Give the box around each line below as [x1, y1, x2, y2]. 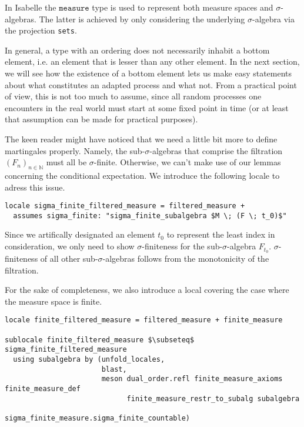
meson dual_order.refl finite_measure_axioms [101, 375, 283, 383]
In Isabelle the [5, 1, 56, 13]
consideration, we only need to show [5, 240, 135, 252]
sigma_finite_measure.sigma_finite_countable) [5, 413, 190, 422]
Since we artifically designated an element [5, 228, 155, 241]
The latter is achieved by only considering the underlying [39, 12, 245, 25]
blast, [101, 365, 127, 373]
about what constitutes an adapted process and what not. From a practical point [5, 78, 297, 91]
